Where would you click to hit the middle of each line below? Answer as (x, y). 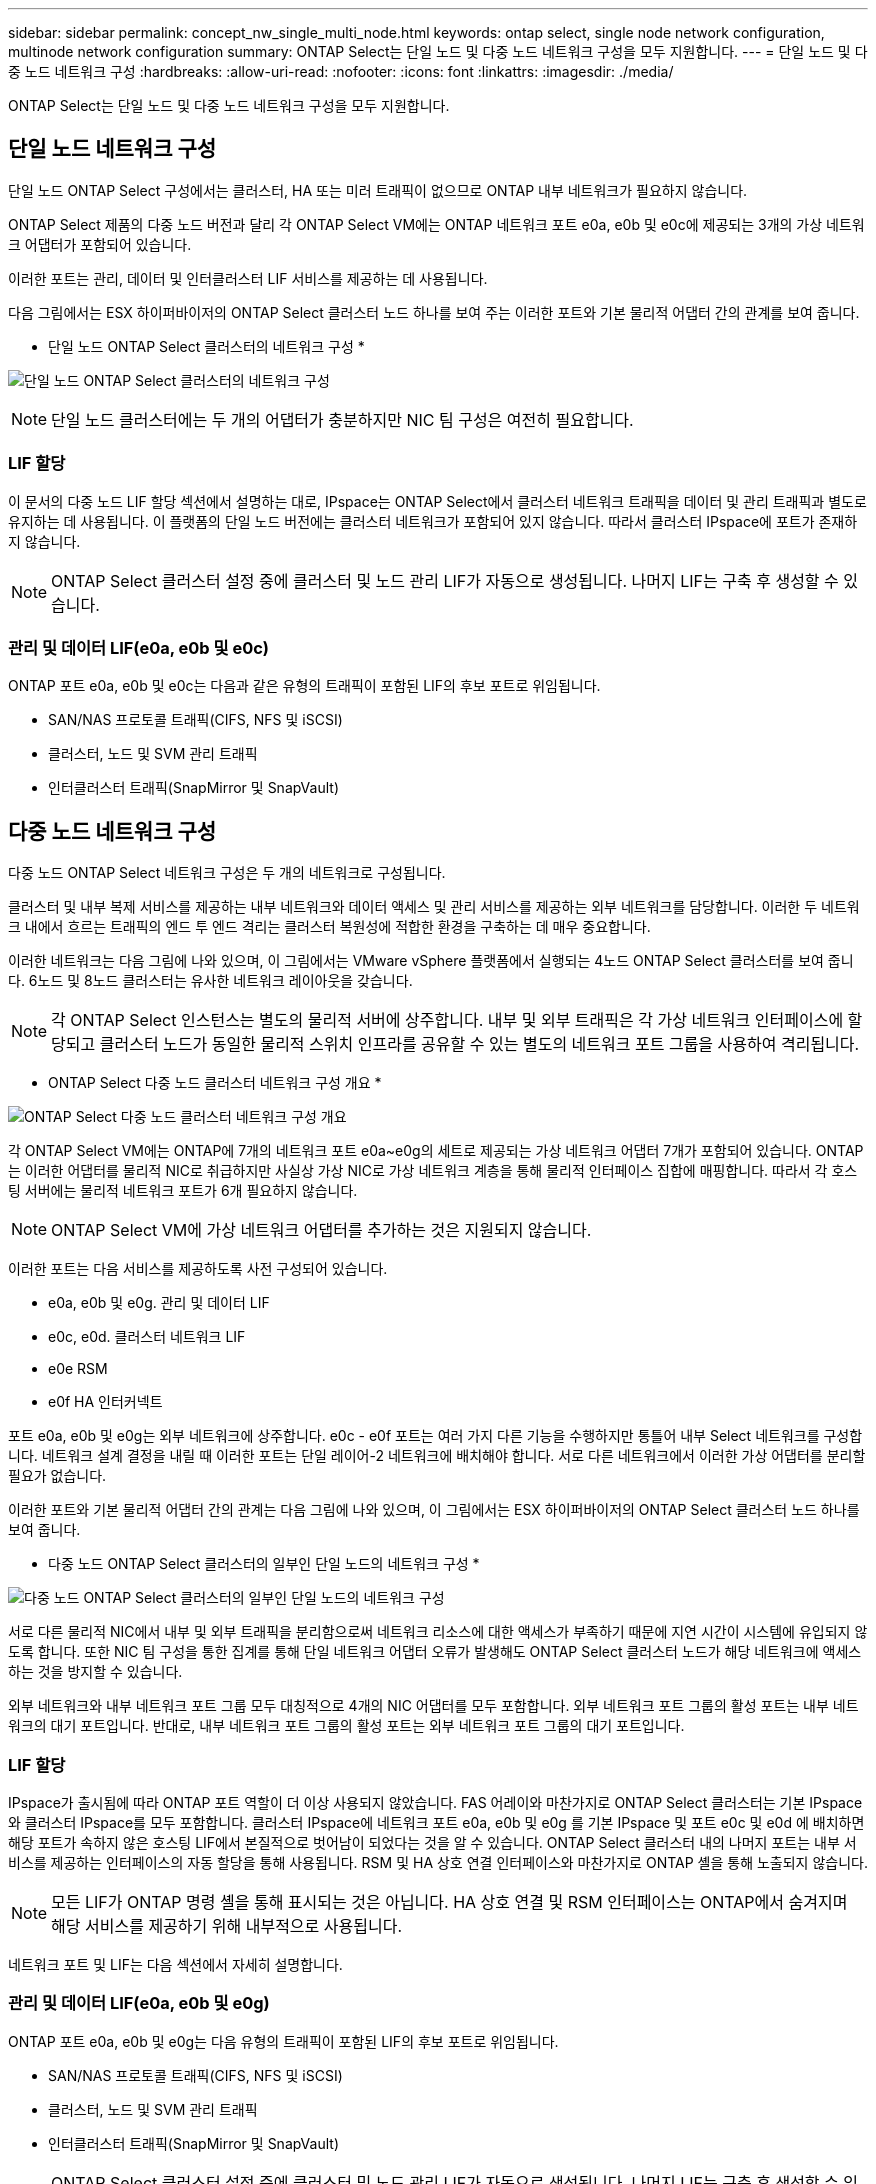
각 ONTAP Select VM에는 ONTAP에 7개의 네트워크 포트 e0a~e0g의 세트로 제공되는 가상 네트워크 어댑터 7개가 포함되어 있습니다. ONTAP (436, 1151)
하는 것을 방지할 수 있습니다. (95, 1672)
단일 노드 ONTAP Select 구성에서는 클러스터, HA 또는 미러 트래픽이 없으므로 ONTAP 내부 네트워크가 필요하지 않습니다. (378, 190)
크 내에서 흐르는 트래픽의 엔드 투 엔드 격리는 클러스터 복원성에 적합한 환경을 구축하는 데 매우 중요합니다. (329, 927)
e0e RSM (78, 1369)
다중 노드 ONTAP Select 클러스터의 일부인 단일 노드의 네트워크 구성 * (264, 1564)
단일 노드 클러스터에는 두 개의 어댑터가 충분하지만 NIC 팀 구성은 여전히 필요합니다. (342, 419)
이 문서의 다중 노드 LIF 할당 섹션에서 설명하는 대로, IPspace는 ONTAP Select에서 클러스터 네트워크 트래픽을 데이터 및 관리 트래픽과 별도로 (437, 501)
